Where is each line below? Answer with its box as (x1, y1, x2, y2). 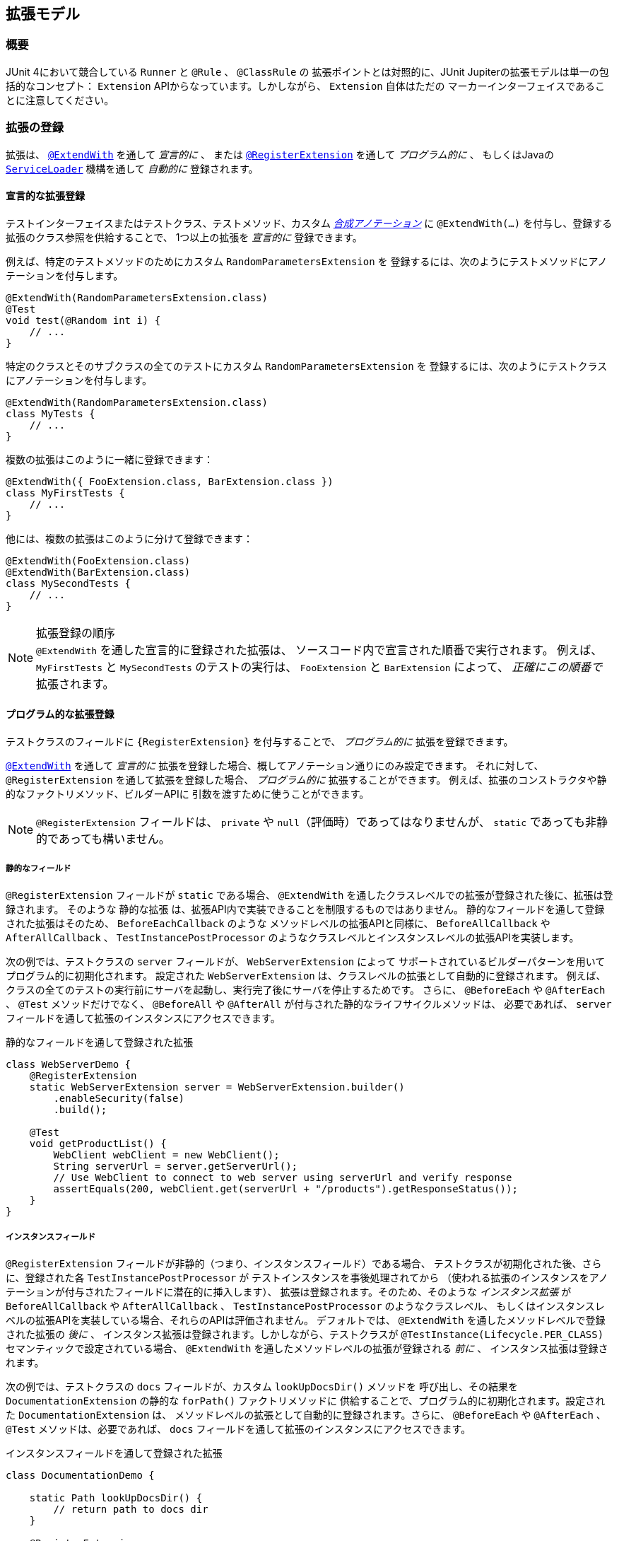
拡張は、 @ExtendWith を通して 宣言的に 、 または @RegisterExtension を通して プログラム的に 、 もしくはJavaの (6, 148, 554, 161)
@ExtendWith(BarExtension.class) (6, 566, 191, 578)
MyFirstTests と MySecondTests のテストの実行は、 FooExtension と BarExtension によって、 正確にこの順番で (36, 659, 603, 674)
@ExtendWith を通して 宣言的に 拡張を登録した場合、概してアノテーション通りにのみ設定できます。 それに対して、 (6, 759, 544, 772)
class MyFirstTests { (6, 487, 125, 499)
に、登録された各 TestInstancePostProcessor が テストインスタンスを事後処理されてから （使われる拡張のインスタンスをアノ (6, 1271, 608, 1284)
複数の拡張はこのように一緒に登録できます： (6, 453, 213, 465)
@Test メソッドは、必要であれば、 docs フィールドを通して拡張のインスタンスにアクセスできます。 (6, 1422, 471, 1435)
